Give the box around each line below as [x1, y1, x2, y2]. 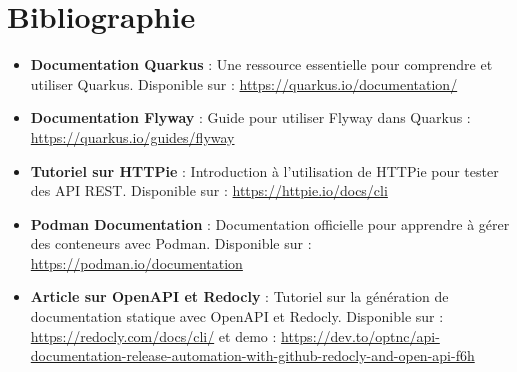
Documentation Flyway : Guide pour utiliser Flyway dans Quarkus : [30, 107, 471, 128]
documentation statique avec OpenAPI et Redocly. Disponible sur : [30, 306, 444, 327]
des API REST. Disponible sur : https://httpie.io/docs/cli [30, 180, 388, 201]
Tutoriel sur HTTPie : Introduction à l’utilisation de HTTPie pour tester [30, 160, 499, 181]
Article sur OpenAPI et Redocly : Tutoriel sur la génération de [30, 286, 449, 307]
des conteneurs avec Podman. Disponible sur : [30, 233, 312, 254]
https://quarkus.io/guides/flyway [30, 126, 235, 147]
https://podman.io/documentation [30, 252, 243, 273]
